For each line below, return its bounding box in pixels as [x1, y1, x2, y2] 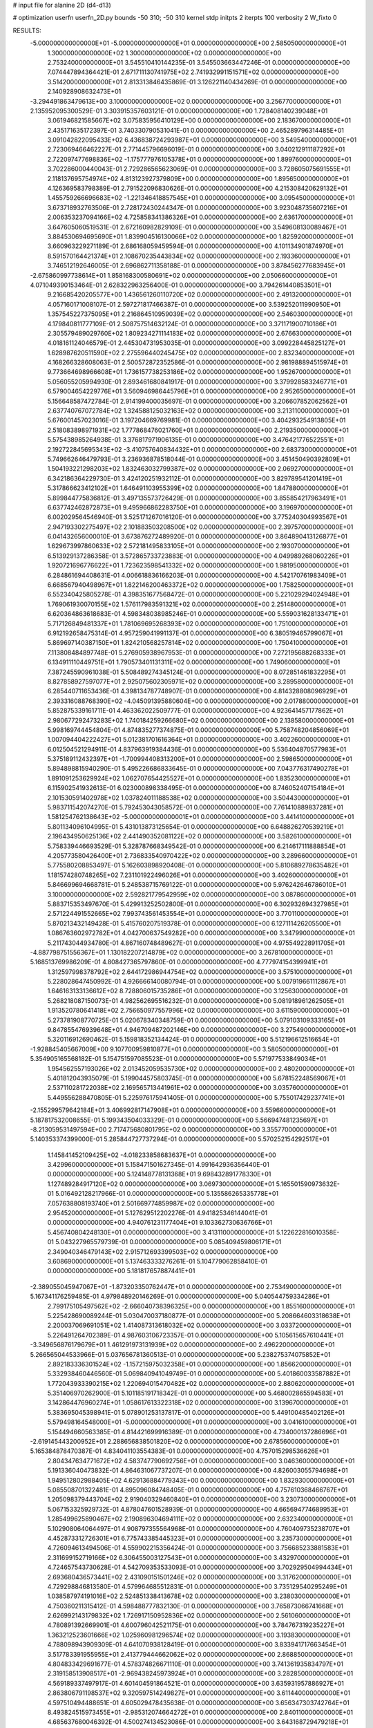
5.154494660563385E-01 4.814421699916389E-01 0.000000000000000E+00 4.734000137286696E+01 [47, 1427, 347, 1436]
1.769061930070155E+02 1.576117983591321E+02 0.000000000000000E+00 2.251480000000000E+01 [47, 600, 347, 608]
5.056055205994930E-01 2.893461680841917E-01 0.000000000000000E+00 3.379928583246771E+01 [47, 377, 347, 386]
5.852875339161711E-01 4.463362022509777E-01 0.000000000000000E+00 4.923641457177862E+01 [47, 706, 343, 715]
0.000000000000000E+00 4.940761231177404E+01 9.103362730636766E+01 [47, 1219, 273, 1227]
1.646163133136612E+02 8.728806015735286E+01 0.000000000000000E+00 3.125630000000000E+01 [47, 987, 348, 995]
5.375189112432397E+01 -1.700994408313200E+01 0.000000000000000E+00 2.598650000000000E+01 [47, 755, 352, 763]
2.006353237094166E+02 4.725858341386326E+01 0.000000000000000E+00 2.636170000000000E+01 [47, 213, 354, 221]
